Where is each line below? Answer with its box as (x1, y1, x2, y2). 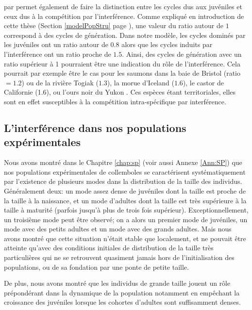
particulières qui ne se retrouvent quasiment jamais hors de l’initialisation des (4, 252, 235, 262)
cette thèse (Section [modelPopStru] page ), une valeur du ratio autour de (4, 20, 223, 31)
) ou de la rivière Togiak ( (21, 77, 99, 87)
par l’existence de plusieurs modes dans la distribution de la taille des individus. (4, 176, 242, 186)
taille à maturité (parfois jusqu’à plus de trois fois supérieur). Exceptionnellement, (4, 205, 249, 215)
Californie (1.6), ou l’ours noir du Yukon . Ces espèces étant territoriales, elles (4, 87, 236, 97)
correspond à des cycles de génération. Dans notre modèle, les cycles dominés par (4, 30, 246, 40)
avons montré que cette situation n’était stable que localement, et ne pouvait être (4, 233, 246, 243)
